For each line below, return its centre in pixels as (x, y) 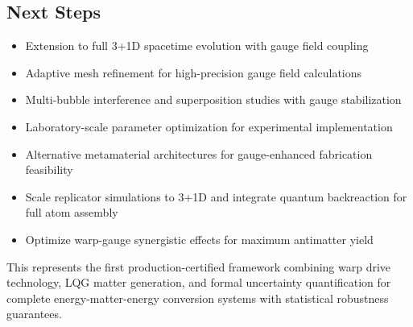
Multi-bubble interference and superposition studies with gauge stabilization (213, 99)
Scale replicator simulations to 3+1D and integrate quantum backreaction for (216, 196)
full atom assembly (72, 212)
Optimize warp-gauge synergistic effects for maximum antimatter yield (199, 239)
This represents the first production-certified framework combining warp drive (199, 266)
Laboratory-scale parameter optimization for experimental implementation (209, 126)
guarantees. (34, 314)
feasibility (49, 170)
